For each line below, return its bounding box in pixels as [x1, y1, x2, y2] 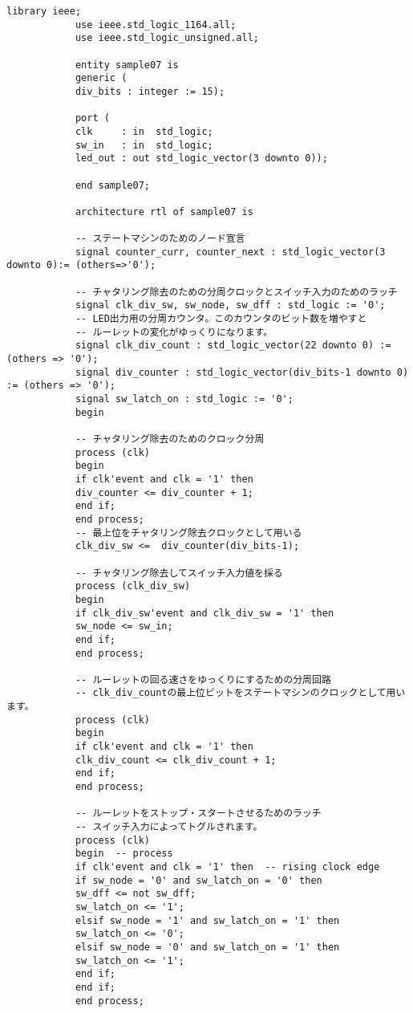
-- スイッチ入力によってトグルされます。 [75, 821, 263, 833]
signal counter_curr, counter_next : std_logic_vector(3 [75, 246, 386, 258]
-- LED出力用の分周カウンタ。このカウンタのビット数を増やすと [75, 313, 367, 325]
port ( [75, 112, 110, 124]
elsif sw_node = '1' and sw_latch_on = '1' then [75, 914, 340, 926]
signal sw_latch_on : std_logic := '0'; [75, 393, 294, 405]
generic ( [75, 72, 128, 84]
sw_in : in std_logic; [75, 139, 213, 151]
